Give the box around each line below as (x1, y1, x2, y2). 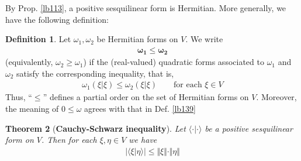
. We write (185, 33, 223, 45)
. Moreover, (256, 91, 297, 103)
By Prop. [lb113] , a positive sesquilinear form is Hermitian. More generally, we (5, 2, 286, 13)
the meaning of (5, 102, 59, 115)
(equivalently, (5, 56, 53, 68)
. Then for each (41, 133, 97, 146)
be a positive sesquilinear (205, 122, 293, 134)
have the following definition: (5, 13, 109, 25)
